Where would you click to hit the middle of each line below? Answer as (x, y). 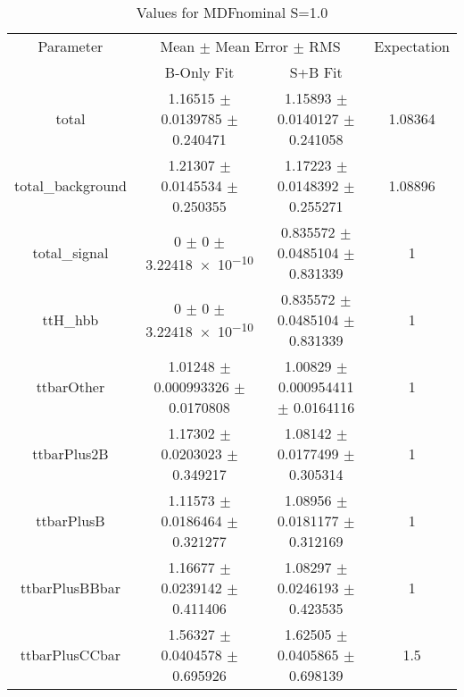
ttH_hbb (70, 319)
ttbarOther (70, 386)
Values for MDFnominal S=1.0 (232, 12)
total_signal (70, 252)
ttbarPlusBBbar (70, 588)
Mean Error (252, 46)
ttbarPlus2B (70, 453)
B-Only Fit (199, 72)
